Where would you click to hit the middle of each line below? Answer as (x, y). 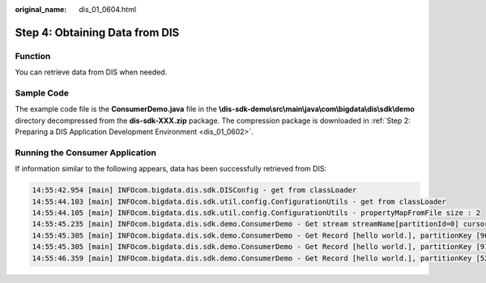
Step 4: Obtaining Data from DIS (97, 32)
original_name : (41, 9)
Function (33, 56)
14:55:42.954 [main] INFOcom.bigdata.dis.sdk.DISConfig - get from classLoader (194, 190)
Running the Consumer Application (86, 152)
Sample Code (42, 93)
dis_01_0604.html (108, 9)
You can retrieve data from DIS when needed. (91, 72)
